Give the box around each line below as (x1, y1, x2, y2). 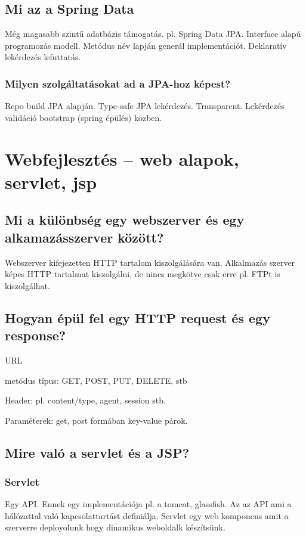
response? (5, 326, 66, 344)
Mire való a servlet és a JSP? (5, 443, 190, 461)
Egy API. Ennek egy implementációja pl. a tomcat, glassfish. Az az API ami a (5, 498, 292, 510)
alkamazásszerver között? (5, 228, 164, 246)
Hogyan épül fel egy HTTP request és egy (5, 308, 270, 327)
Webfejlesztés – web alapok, (5, 146, 239, 170)
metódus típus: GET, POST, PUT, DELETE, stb (5, 374, 187, 386)
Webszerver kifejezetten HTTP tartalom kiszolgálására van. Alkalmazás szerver (5, 256, 295, 268)
